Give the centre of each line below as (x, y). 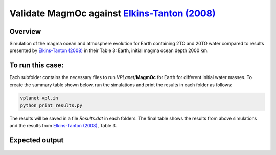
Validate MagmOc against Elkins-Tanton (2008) (112, 13)
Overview (25, 31)
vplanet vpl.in (39, 98)
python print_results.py (51, 105)
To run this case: (37, 66)
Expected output (37, 140)
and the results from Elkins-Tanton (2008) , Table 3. (63, 125)
